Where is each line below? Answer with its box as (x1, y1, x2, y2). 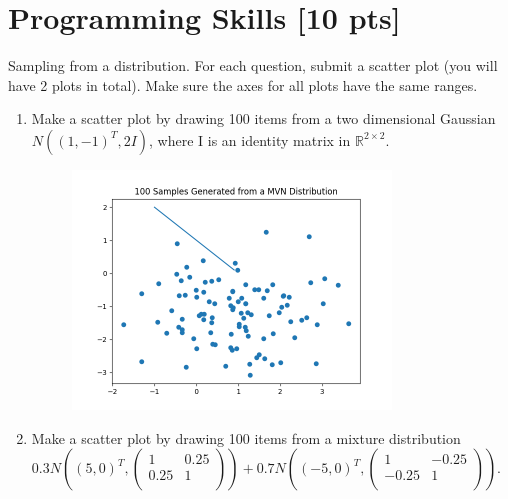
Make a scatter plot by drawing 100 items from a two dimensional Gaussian (31, 108, 496, 129)
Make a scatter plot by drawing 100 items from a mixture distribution (31, 427, 461, 448)
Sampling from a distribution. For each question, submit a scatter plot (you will (8, 55, 498, 76)
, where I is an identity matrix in (149, 129, 351, 150)
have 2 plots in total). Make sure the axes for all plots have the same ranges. (8, 74, 478, 95)
